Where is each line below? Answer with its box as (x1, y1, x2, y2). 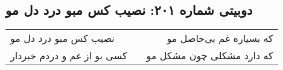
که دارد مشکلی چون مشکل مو (146, 48, 273, 63)
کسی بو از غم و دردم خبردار (10, 48, 127, 63)
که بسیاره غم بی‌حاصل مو (167, 31, 273, 45)
